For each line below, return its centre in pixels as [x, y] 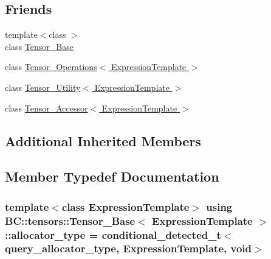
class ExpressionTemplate [125, 206]
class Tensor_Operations [51, 67]
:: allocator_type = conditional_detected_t [113, 234]
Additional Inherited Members [103, 140]
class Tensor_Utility [43, 87]
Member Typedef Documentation [112, 176]
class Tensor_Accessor [46, 108]
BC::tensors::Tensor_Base [70, 220]
